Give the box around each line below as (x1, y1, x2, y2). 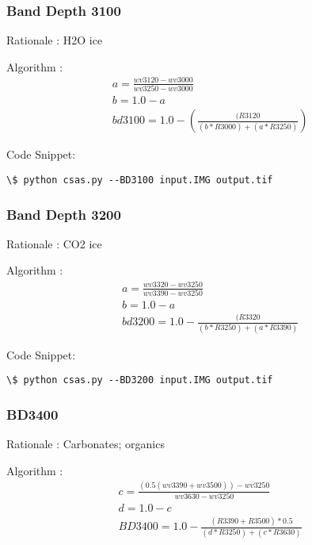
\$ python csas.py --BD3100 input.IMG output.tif (6, 174, 273, 186)
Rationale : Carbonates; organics (6, 436, 165, 451)
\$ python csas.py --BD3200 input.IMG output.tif (6, 374, 273, 386)
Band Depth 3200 (6, 204, 121, 224)
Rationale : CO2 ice (6, 235, 102, 251)
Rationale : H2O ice (6, 32, 103, 48)
